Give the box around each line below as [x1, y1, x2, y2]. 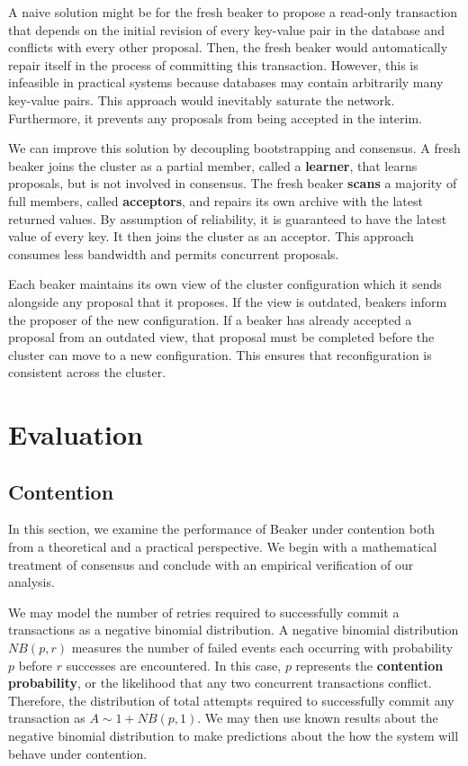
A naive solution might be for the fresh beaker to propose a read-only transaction [8, 3, 458, 21]
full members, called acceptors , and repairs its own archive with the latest [8, 191, 423, 210]
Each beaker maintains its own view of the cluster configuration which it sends [8, 275, 442, 293]
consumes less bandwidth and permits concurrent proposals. [8, 244, 339, 263]
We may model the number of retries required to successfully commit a [8, 602, 400, 621]
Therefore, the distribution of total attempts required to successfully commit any [8, 690, 454, 709]
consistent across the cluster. [8, 363, 166, 382]
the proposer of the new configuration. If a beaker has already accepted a [8, 310, 412, 329]
